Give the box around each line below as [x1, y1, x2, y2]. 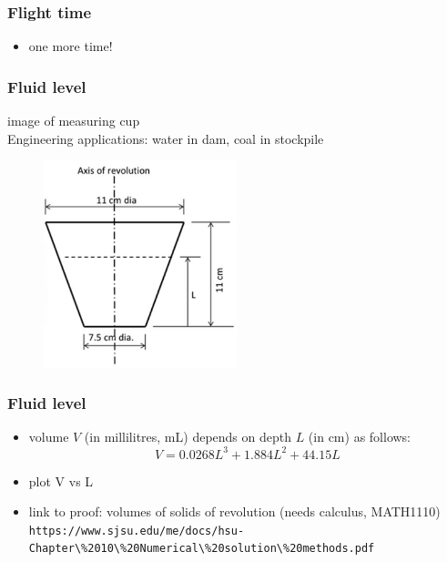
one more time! [28, 36, 113, 56]
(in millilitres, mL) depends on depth [84, 427, 291, 446]
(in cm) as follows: [308, 427, 411, 446]
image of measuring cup [7, 111, 140, 130]
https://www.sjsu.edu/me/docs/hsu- [28, 524, 245, 537]
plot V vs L [28, 471, 94, 490]
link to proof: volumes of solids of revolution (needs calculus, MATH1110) [28, 502, 441, 521]
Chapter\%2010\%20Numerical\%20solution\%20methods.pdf [28, 542, 375, 556]
